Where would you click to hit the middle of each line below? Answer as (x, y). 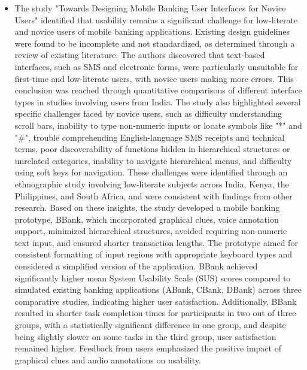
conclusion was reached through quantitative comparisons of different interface (158, 90)
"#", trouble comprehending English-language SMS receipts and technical (150, 137)
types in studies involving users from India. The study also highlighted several (158, 101)
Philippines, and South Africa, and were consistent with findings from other (153, 195)
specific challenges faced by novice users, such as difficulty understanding (148, 113)
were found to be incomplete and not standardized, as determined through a (155, 43)
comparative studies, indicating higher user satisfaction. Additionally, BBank (156, 301)
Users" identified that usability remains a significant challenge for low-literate (156, 19)
